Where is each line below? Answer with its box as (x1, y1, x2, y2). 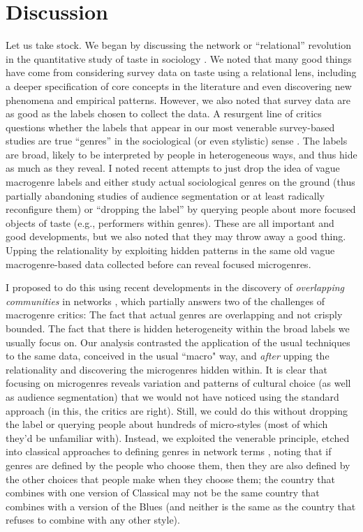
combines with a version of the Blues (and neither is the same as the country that (6, 498, 356, 513)
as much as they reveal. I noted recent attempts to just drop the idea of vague (6, 161, 340, 175)
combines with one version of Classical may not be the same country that (6, 485, 320, 500)
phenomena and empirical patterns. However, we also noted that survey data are (6, 92, 350, 107)
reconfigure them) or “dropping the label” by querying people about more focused (6, 202, 356, 216)
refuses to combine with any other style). (6, 512, 180, 527)
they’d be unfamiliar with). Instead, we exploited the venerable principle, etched (6, 430, 350, 445)
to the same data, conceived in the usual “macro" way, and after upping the (6, 348, 329, 363)
